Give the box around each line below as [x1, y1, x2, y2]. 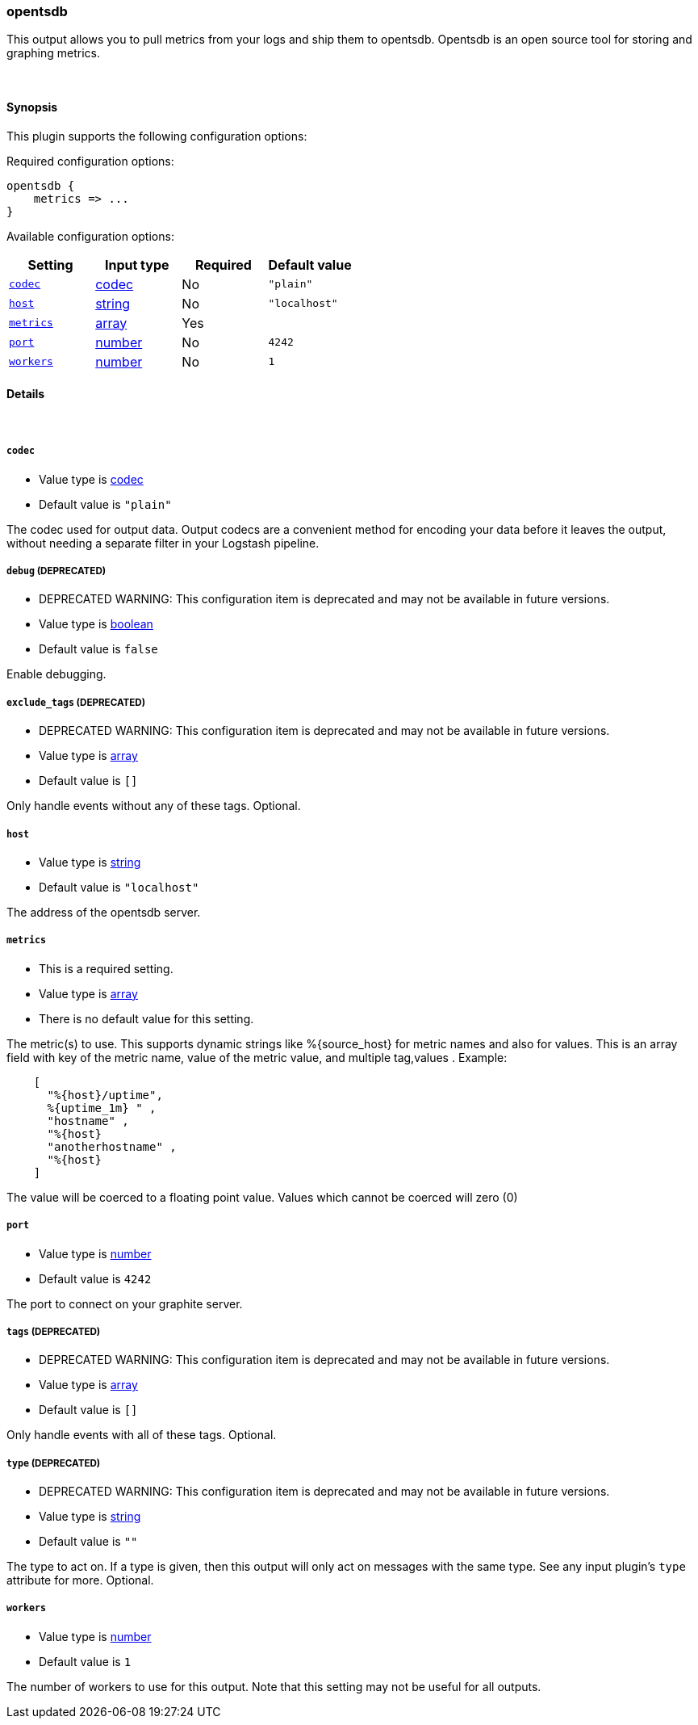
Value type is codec [39, 472, 144, 486]
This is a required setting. [39, 961, 173, 976]
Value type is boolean [39, 617, 153, 632]
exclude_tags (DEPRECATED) [6, 696, 146, 708]
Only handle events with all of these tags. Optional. [6, 1428, 277, 1442]
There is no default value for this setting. [39, 1011, 254, 1026]
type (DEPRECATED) [6, 1457, 101, 1469]
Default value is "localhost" [39, 879, 199, 894]
